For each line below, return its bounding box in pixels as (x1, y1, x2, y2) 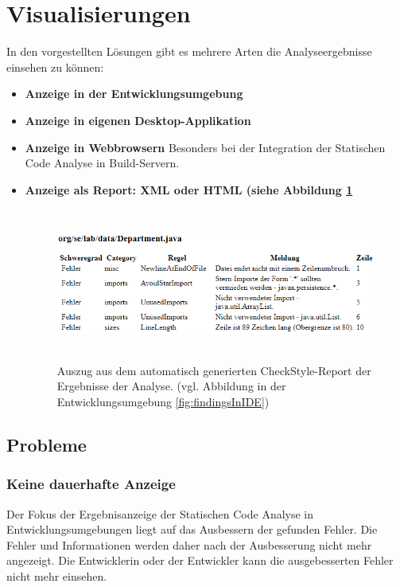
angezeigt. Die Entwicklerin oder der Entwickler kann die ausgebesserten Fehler (6, 552, 394, 569)
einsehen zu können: (6, 58, 104, 75)
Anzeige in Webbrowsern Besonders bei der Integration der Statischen (25, 139, 386, 155)
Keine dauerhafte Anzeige (6, 474, 176, 494)
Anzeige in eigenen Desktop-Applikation (25, 112, 251, 128)
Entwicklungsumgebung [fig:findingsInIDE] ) (56, 393, 270, 410)
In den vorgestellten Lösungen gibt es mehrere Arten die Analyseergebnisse (6, 43, 372, 60)
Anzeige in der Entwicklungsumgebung (25, 85, 243, 102)
